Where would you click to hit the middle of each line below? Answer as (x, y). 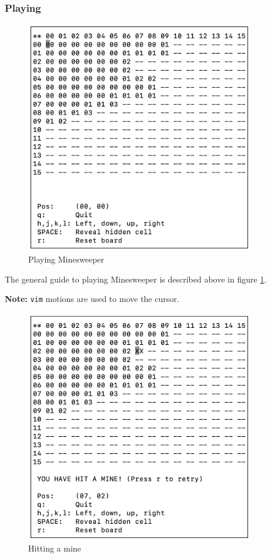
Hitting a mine (55, 548)
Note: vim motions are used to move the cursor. (92, 299)
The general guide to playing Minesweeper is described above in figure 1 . (136, 279)
